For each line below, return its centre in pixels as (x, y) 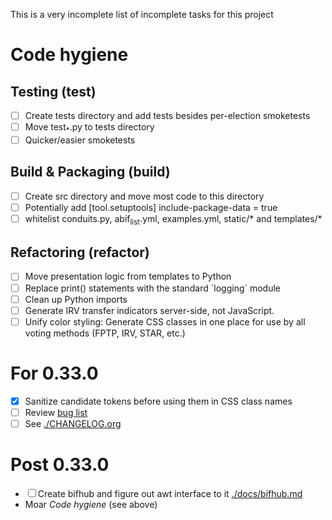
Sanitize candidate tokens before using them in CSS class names (158, 401)
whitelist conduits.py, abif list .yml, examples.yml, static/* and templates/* (173, 219)
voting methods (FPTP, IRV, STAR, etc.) (105, 333)
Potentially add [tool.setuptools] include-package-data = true (151, 207)
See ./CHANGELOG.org (73, 423)
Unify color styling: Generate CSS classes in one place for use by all (165, 321)
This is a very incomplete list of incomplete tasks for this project (142, 14)
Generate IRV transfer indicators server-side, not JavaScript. (149, 310)
